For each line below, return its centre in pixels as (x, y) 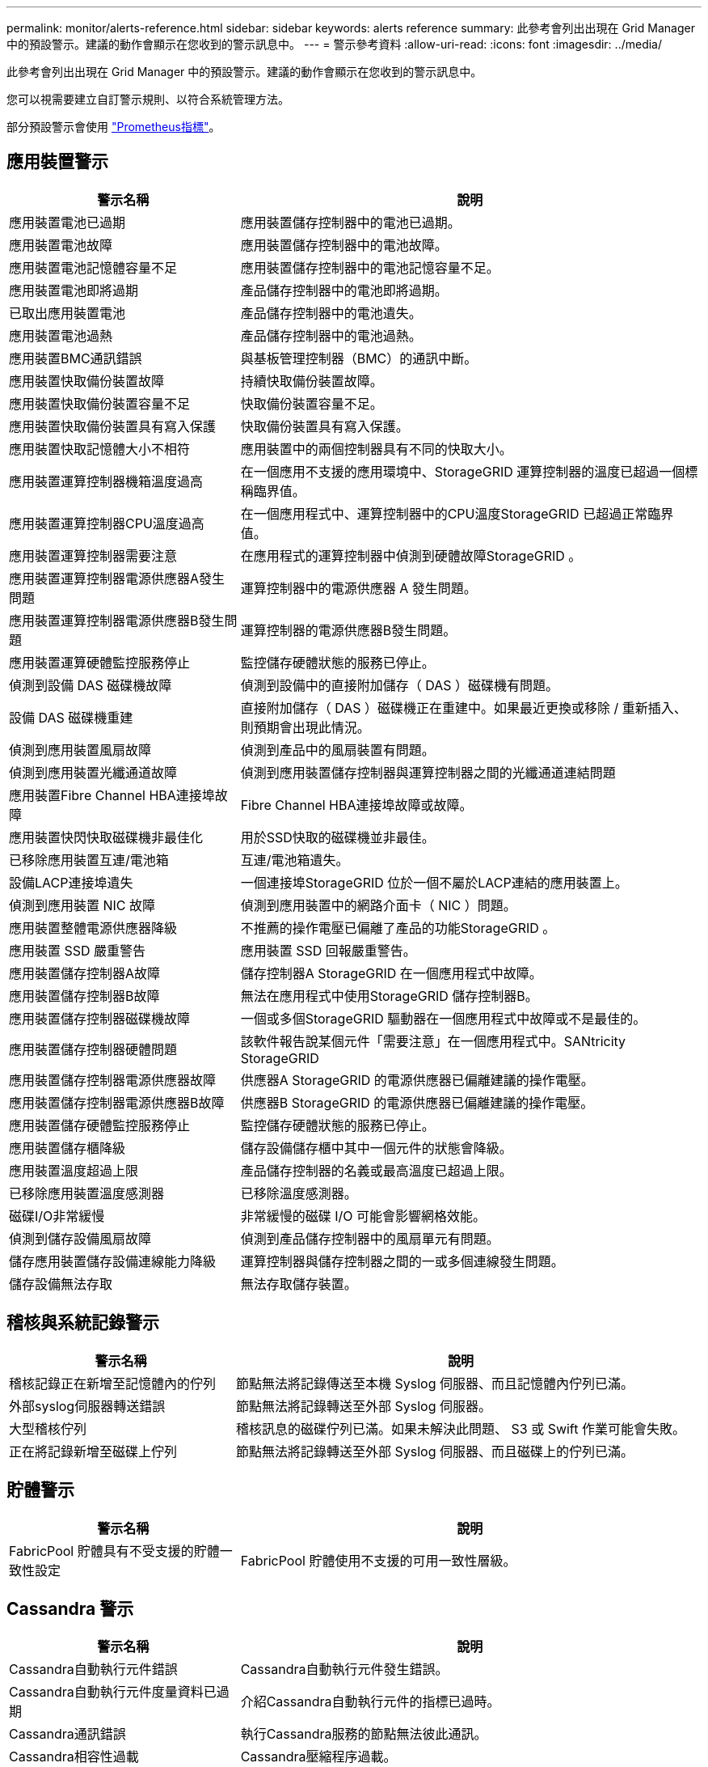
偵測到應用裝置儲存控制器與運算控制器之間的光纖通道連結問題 (428, 772)
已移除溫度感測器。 (299, 1193)
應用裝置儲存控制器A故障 (85, 973)
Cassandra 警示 (70, 1608)
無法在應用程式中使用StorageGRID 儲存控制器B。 (389, 996)
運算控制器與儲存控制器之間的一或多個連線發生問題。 (402, 1261)
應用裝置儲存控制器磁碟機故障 (100, 1018)
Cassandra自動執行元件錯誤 (93, 1670)
